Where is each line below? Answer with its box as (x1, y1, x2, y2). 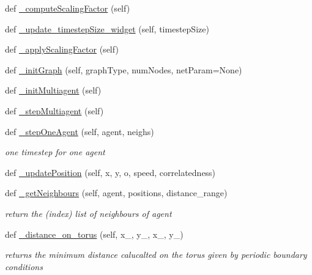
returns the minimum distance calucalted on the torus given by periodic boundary (5, 248, 307, 261)
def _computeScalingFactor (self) (5, 2, 130, 14)
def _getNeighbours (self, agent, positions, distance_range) (5, 186, 228, 199)
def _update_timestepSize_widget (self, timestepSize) (5, 22, 209, 35)
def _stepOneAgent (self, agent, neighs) (5, 125, 154, 137)
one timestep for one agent (5, 145, 105, 158)
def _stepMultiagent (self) (5, 104, 104, 117)
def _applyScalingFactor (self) (5, 43, 119, 56)
